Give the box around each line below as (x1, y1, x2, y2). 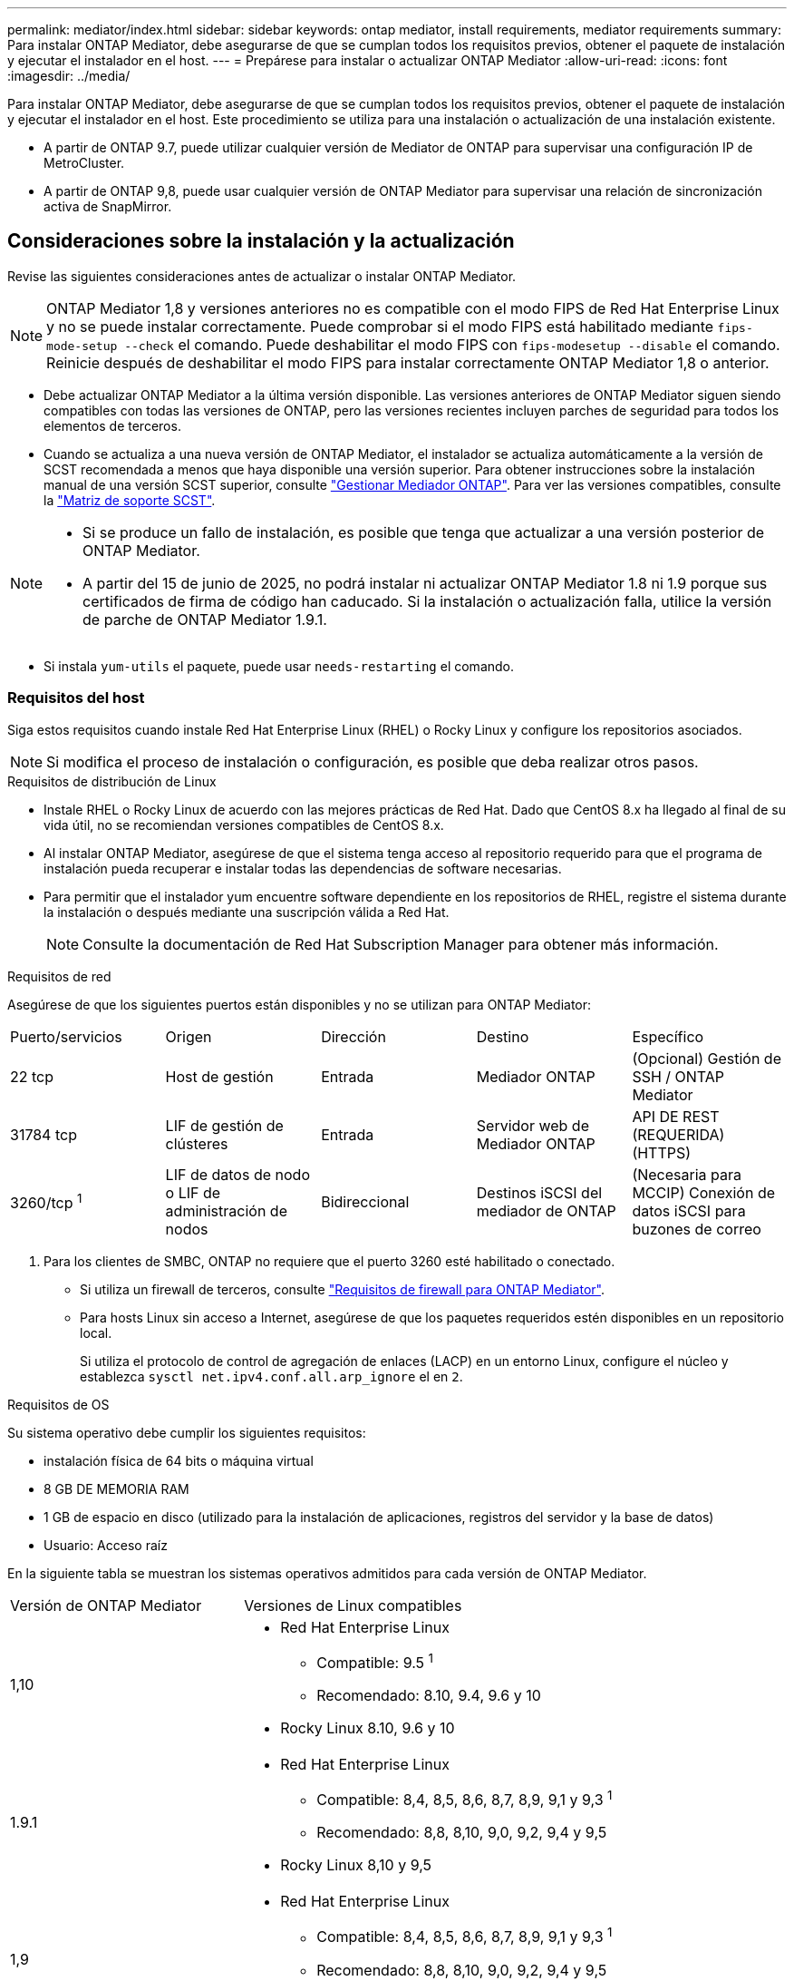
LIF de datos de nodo (165, 1165, 310, 1184)
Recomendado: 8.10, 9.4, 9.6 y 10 (316, 1685, 541, 1704)
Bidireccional (321, 1192, 410, 1211)
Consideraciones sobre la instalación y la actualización (7, 229, 515, 253)
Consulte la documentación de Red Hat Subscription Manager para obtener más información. (82, 934, 719, 953)
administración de (165, 1201, 287, 1220)
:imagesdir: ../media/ (7, 68, 131, 83)
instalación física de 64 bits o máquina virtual (44, 1452, 314, 1469)
